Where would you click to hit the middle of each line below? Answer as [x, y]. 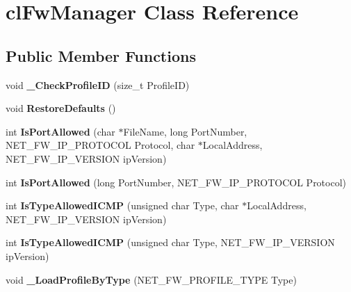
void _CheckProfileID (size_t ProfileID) [98, 84]
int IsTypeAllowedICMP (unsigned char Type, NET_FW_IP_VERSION [170, 242]
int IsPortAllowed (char [60, 131]
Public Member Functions [101, 55]
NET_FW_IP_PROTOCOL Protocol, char [100, 145]
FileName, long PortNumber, [185, 131]
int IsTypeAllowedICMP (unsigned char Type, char [122, 205]
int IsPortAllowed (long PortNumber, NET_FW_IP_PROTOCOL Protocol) [176, 182]
